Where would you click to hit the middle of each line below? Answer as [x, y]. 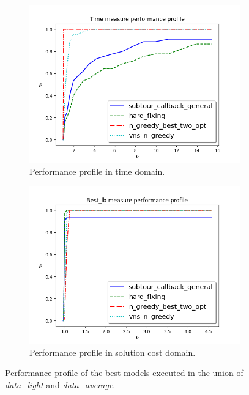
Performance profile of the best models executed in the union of [124, 373]
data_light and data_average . [60, 384]
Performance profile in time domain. [97, 171]
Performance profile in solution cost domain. [113, 352]
